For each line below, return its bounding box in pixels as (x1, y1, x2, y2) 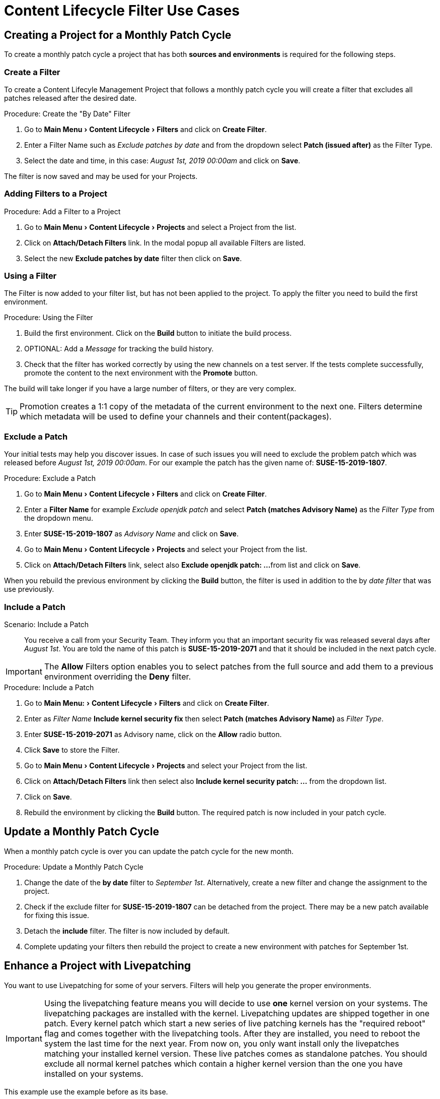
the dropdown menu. (24, 514, 93, 523)
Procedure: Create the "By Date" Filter (4, 109, 130, 118)
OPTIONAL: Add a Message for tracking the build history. (24, 344, 214, 353)
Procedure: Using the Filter (4, 313, 93, 322)
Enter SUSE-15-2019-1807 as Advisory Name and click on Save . (24, 529, 239, 538)
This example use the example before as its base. (4, 1087, 168, 1096)
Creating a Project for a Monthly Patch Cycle (4, 28, 232, 41)
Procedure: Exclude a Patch (4, 474, 96, 483)
